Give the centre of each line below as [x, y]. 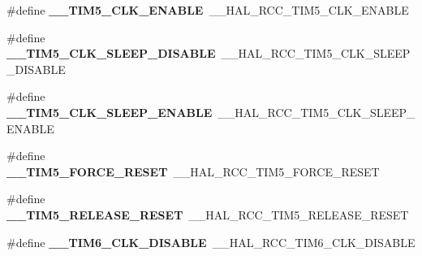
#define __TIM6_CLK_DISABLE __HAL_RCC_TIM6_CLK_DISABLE [211, 242]
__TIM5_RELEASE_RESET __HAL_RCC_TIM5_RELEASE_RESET [208, 214]
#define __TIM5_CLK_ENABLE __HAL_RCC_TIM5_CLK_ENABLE [208, 10]
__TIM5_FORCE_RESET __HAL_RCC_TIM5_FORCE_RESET [193, 171]
